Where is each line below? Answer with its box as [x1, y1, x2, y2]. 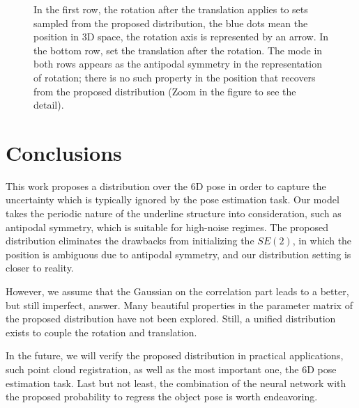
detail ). [33, 97, 64, 112]
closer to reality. [6, 260, 74, 275]
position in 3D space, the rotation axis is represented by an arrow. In [33, 29, 329, 44]
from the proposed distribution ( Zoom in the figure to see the [33, 84, 296, 98]
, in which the [292, 233, 352, 248]
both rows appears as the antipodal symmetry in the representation [33, 56, 322, 71]
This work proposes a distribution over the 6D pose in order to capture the [6, 178, 326, 193]
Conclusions [6, 138, 122, 166]
